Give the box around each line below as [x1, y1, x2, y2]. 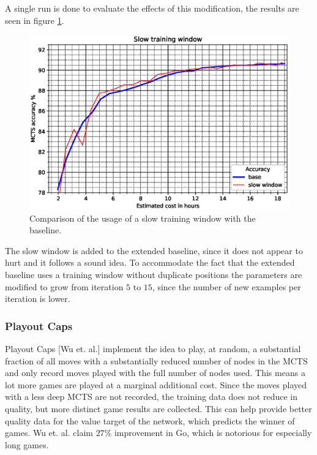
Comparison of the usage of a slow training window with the [29, 211, 256, 224]
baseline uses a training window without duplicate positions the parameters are [5, 268, 302, 281]
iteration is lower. [5, 292, 70, 305]
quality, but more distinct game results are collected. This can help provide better [5, 402, 312, 415]
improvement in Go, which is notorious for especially [114, 426, 312, 439]
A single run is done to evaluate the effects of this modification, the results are [5, 2, 299, 14]
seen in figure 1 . [5, 13, 64, 26]
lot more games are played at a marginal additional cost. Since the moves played [5, 378, 307, 391]
